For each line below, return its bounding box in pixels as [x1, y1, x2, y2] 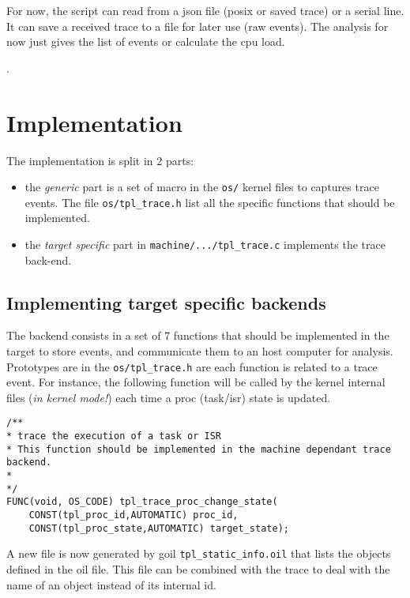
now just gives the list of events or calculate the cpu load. [6, 33, 285, 50]
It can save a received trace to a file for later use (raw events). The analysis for [6, 17, 389, 34]
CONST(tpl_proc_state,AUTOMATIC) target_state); [28, 522, 289, 534]
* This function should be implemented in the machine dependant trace [6, 443, 391, 455]
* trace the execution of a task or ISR [6, 431, 222, 442]
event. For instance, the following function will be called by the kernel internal [6, 374, 386, 390]
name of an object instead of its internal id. [6, 576, 216, 592]
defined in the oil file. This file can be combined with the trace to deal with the [6, 561, 390, 577]
